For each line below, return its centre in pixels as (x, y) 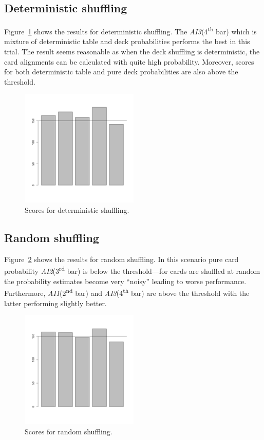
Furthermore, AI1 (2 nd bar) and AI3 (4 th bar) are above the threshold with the (127, 292)
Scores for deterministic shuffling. (77, 210)
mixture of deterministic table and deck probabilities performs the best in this (127, 41)
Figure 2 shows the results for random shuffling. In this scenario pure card (121, 259)
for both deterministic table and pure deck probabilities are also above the (121, 72)
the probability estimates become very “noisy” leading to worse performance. (125, 281)
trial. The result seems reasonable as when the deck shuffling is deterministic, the (132, 52)
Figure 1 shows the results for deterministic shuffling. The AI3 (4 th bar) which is (130, 31)
